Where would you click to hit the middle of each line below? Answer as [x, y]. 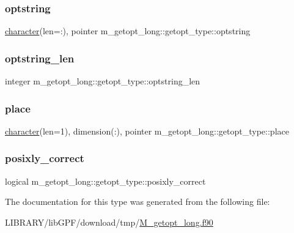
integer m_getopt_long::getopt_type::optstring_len [103, 81]
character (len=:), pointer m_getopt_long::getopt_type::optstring [128, 31]
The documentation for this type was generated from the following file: [138, 202]
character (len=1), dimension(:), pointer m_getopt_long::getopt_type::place [147, 131]
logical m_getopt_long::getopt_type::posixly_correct [105, 181]
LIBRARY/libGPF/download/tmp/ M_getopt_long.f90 [109, 222]
